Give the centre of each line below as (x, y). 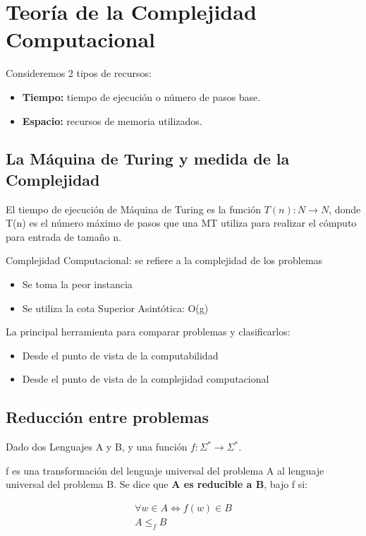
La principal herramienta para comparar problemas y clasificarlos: (148, 332)
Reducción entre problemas (108, 417)
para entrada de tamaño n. (63, 236)
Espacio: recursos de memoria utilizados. (112, 120)
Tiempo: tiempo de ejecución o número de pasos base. (141, 96)
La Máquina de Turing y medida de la (148, 159)
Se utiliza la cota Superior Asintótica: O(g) (115, 308)
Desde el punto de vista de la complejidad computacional (146, 379)
